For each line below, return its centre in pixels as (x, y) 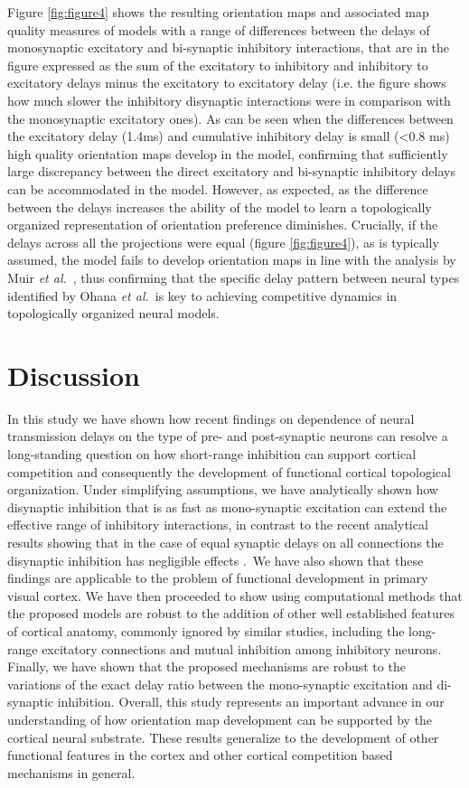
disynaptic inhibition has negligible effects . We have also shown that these (216, 560)
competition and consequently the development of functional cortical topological (229, 471)
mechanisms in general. (71, 772)
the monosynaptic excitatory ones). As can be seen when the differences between (230, 118)
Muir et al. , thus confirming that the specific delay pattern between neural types (234, 277)
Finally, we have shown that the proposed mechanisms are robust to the (206, 666)
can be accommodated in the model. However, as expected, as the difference (218, 188)
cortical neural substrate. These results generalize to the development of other (223, 737)
